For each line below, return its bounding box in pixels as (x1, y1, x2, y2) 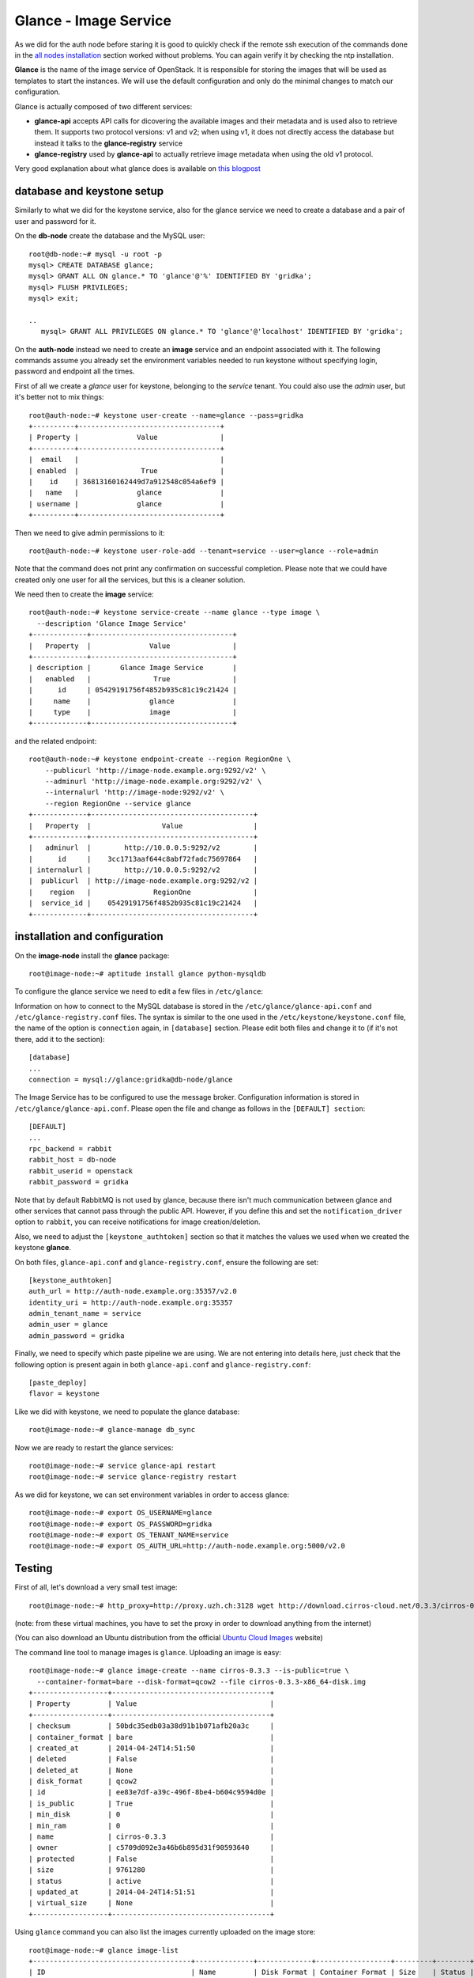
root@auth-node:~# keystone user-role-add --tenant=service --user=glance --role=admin (28, 546, 379, 555)
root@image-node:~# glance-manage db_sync (28, 1425, 196, 1434)
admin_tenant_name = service (28, 1309, 141, 1318)
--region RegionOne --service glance (44, 799, 191, 808)
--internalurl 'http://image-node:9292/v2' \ (44, 788, 225, 797)
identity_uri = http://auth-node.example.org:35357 (28, 1298, 233, 1307)
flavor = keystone (28, 1389, 100, 1398)
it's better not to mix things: (14, 392, 104, 402)
